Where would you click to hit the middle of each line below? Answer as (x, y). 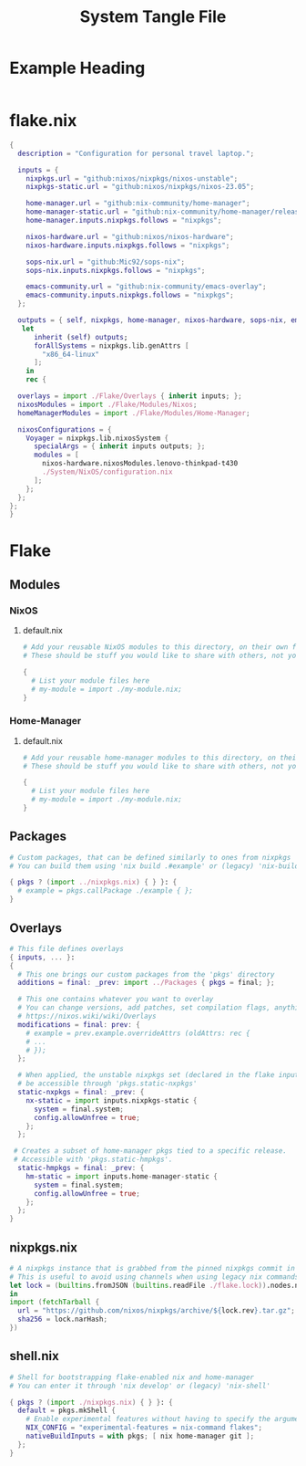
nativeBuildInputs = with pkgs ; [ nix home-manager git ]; (140, 1436)
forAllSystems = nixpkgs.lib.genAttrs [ (111, 346)
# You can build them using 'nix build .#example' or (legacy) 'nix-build (154, 866)
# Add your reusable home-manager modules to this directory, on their (161, 758)
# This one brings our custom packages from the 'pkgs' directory (146, 974)
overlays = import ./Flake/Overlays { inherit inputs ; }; (130, 396)
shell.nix (34, 1356)
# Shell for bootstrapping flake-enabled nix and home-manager (132, 1377)
